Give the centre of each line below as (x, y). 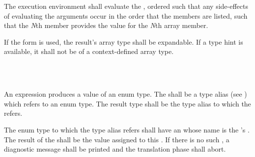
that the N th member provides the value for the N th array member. (106, 25)
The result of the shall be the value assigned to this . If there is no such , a (117, 139)
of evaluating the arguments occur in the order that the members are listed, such (126, 15)
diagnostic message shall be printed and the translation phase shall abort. (115, 149)
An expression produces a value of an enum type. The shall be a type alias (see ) (126, 94)
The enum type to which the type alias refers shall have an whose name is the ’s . (127, 129)
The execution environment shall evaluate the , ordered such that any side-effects (126, 6)
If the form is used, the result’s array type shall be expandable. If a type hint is (124, 41)
